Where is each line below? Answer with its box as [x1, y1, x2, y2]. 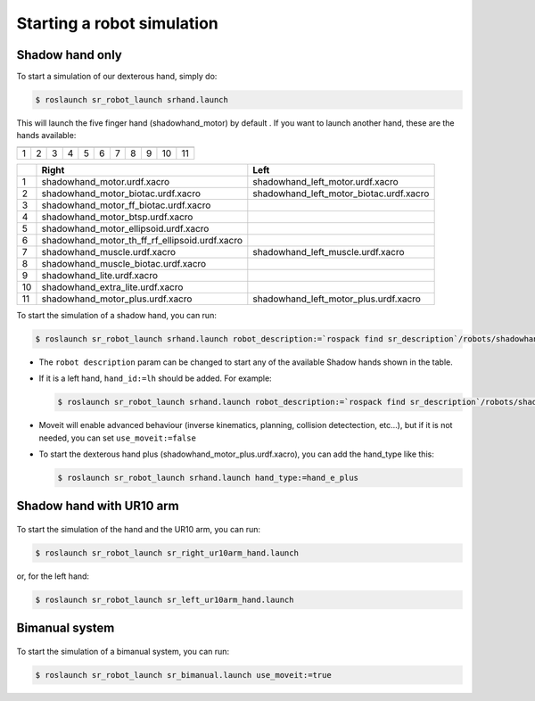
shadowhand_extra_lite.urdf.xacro [41, 281, 184, 293]
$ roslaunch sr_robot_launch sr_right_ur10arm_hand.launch [35, 548, 299, 557]
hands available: [16, 130, 77, 141]
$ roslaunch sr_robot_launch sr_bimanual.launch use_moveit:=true [35, 670, 332, 680]
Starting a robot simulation [16, 13, 218, 33]
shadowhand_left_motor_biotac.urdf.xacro [252, 187, 430, 200]
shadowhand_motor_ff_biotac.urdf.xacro [41, 199, 211, 211]
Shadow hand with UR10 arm [16, 499, 179, 514]
